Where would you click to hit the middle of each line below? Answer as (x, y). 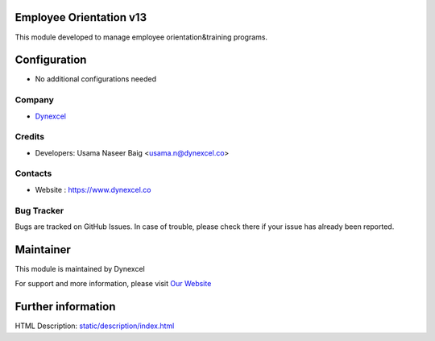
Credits (29, 137)
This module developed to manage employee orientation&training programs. (141, 37)
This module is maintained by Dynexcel (80, 268)
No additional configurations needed (96, 79)
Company (34, 100)
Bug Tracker (39, 210)
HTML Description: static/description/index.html (95, 326)
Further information (65, 307)
